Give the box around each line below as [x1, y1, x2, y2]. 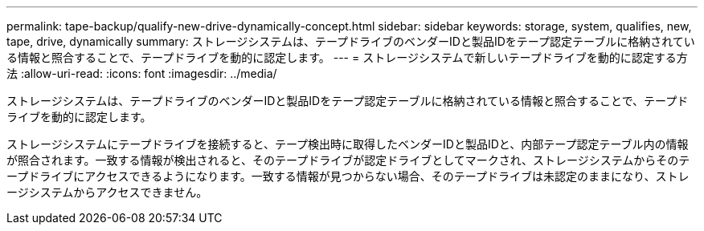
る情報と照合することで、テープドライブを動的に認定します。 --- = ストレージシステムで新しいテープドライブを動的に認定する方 [6, 51, 688, 64]
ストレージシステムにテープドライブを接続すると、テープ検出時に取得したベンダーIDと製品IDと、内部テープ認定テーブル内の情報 [6, 137, 689, 151]
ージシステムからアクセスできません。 [6, 185, 208, 199]
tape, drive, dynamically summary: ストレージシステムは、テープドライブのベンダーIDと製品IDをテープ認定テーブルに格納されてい [6, 34, 695, 48]
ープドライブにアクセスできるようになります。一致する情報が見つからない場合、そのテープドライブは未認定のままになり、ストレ [6, 169, 690, 183]
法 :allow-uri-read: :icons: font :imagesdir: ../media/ [6, 67, 277, 80]
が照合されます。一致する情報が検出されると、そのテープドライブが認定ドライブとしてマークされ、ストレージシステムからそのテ [6, 153, 690, 167]
